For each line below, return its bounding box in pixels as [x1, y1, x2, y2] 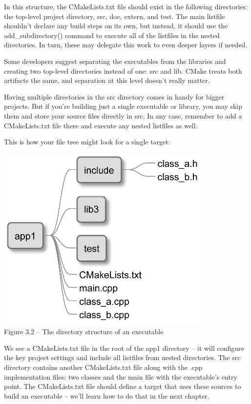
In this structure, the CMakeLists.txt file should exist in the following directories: [4, 1, 248, 11]
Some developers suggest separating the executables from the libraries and [4, 56, 226, 66]
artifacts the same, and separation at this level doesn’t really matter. [4, 75, 210, 85]
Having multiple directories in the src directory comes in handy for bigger [4, 91, 225, 101]
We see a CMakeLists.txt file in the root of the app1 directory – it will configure [4, 343, 244, 353]
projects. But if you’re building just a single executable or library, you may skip [4, 101, 243, 111]
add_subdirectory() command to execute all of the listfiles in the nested [4, 30, 220, 40]
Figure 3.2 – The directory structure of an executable [4, 326, 164, 337]
